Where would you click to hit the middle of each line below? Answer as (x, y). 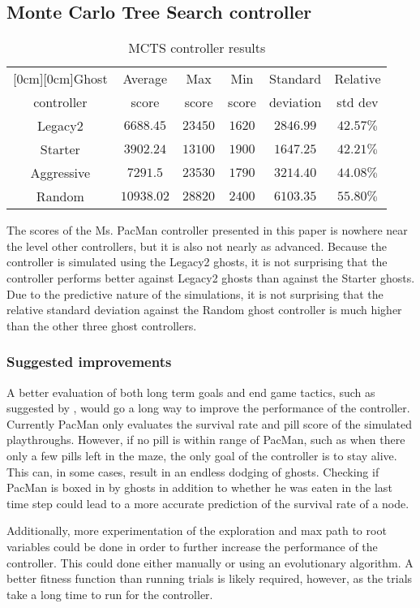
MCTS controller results (197, 48)
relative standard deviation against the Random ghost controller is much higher (204, 310)
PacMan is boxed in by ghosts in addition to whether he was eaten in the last (199, 487)
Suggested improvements (89, 362)
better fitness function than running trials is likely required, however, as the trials (210, 578)
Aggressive (60, 173)
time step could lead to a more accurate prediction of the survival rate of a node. (208, 503)
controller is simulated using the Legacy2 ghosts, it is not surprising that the (197, 262)
